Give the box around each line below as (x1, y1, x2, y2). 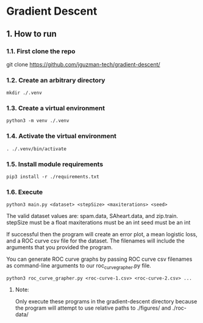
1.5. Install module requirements (6, 160, 104, 169)
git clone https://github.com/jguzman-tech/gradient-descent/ (6, 60, 160, 68)
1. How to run (6, 29, 57, 39)
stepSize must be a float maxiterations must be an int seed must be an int (6, 219, 191, 227)
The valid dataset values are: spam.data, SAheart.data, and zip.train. (6, 212, 179, 220)
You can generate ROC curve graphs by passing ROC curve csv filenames (6, 255, 193, 263)
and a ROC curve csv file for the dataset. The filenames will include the (6, 237, 185, 245)
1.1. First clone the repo (6, 47, 76, 56)
